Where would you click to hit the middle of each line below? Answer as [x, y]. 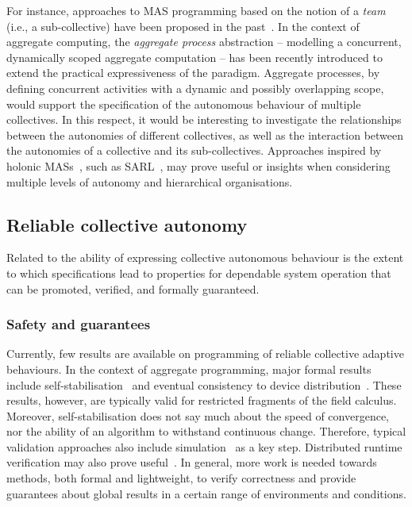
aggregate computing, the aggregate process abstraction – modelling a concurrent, [204, 42]
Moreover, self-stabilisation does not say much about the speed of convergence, [198, 415]
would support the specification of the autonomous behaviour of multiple [184, 104]
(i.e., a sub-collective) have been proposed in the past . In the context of [183, 26]
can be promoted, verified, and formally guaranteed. [133, 288]
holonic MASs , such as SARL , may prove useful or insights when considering [198, 165]
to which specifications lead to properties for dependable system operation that [199, 273]
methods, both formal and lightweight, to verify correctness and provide [181, 478]
